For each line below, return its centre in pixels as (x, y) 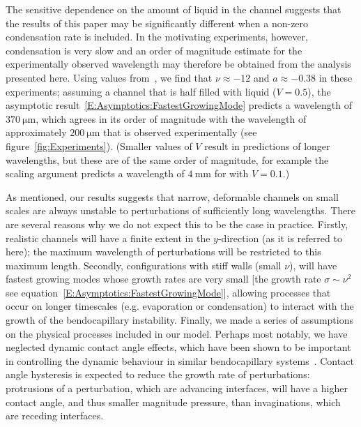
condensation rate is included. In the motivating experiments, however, (157, 37)
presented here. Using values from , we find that (109, 77)
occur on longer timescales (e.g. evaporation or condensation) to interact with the (180, 306)
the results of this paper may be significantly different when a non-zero (157, 23)
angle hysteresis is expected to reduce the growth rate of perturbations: (158, 374)
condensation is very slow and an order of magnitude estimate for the (154, 50)
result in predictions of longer (267, 145)
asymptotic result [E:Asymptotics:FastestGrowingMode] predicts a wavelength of (179, 105)
